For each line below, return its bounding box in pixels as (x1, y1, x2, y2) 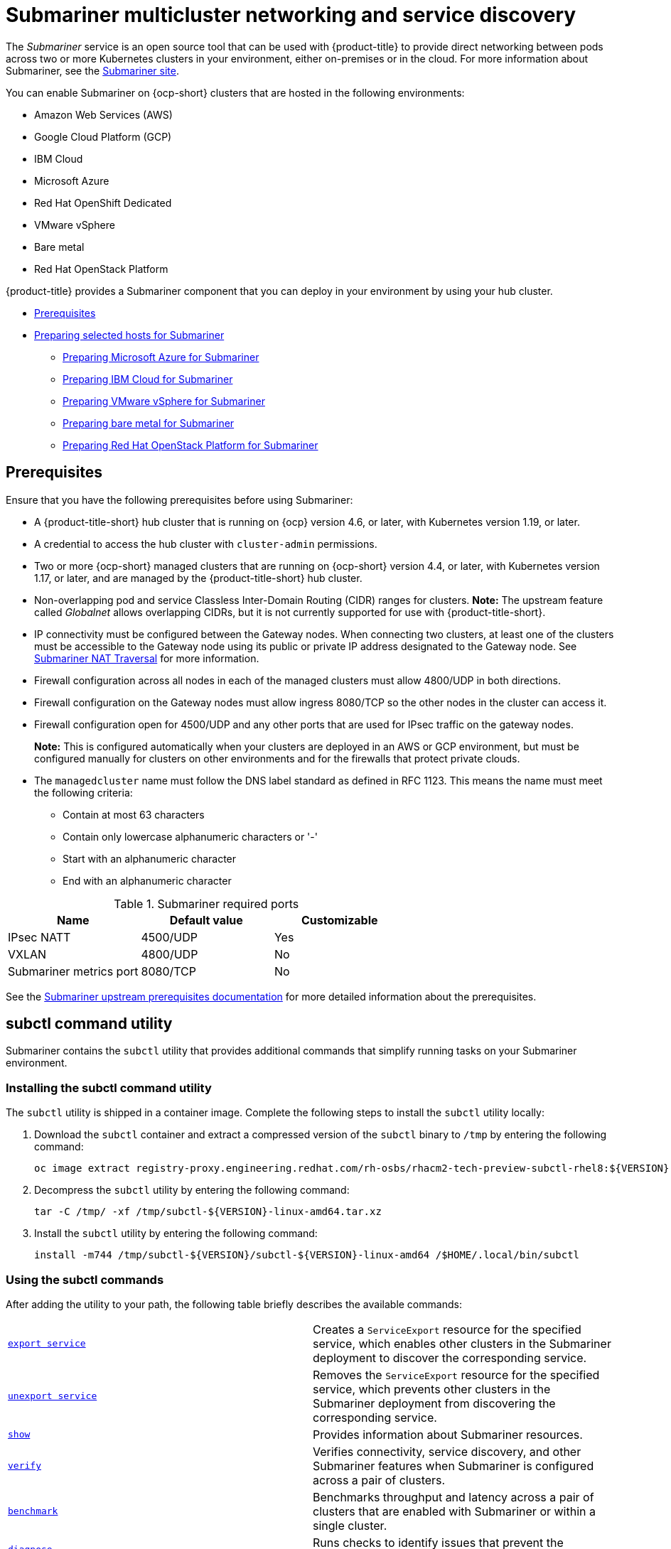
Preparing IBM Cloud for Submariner (63, 372, 233, 385)
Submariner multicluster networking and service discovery (6, 3, 576, 27)
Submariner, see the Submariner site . (6, 64, 180, 77)
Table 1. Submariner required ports (114, 896, 299, 911)
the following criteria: (34, 786, 133, 799)
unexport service (8, 1391, 97, 1402)
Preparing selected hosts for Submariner (34, 328, 225, 341)
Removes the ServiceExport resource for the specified (313, 1367, 600, 1382)
